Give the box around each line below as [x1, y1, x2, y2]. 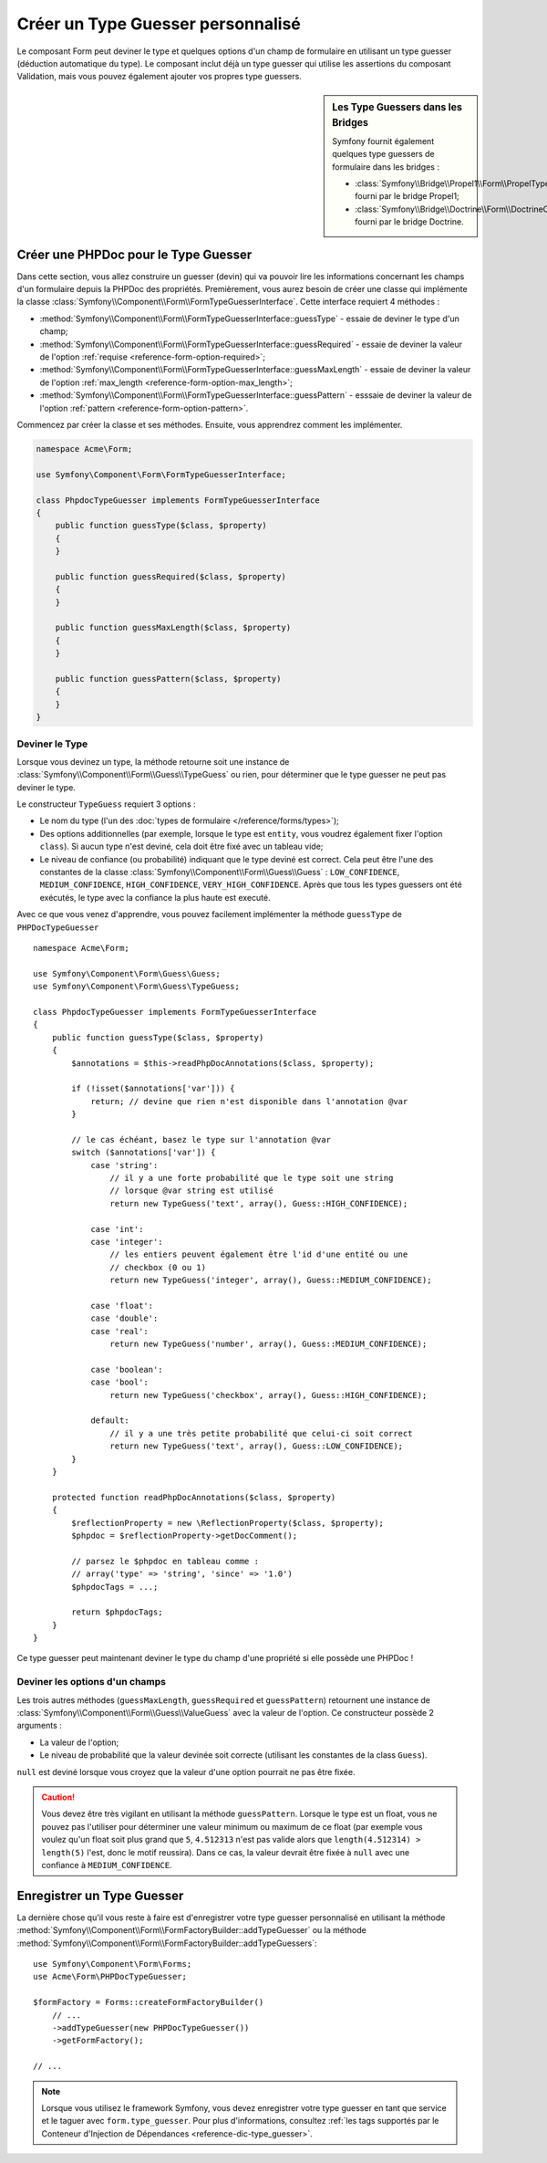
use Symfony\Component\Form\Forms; [33, 1959, 192, 1969]
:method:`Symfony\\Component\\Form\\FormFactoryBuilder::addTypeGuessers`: [16, 1938, 317, 1949]
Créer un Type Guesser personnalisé [16, 14, 301, 34]
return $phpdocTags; [71, 1607, 163, 1617]
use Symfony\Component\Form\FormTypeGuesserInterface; [36, 469, 286, 479]
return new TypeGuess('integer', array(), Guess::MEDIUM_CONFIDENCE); [109, 1275, 432, 1286]
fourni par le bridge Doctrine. [355, 216, 464, 227]
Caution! [41, 1792, 76, 1802]
